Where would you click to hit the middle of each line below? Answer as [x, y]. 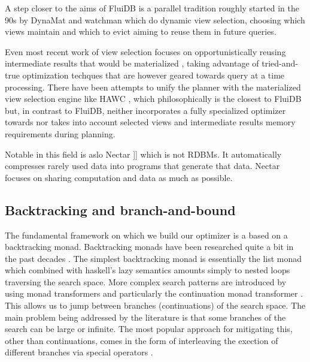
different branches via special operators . [79, 352]
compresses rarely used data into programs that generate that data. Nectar [142, 166]
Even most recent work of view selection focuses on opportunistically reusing [145, 51]
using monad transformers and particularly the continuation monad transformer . [154, 293]
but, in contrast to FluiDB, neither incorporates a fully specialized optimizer [145, 110]
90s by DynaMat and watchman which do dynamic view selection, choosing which [155, 19]
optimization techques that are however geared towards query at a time [154, 75]
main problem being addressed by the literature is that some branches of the [145, 317]
